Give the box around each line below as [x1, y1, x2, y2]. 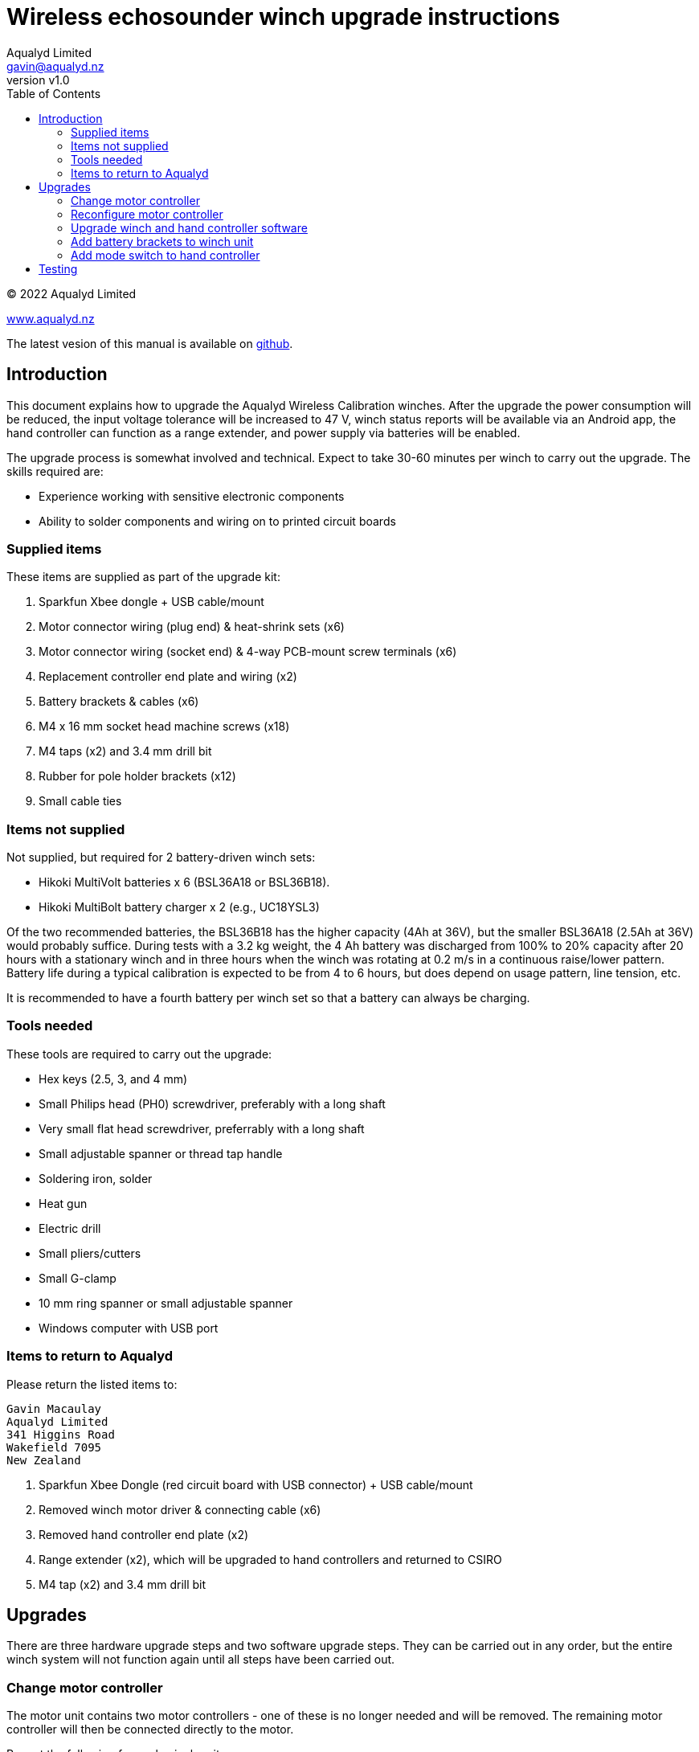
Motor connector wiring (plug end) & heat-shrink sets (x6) [39, 620, 345, 634]
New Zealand [6, 1453, 81, 1467]
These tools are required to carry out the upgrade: [6, 1046, 272, 1061]
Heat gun [39, 1196, 88, 1210]
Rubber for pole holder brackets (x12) [39, 769, 236, 784]
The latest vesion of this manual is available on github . [6, 336, 293, 350]
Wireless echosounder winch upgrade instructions [6, 3, 560, 31]
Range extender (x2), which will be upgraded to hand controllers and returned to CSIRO [39, 1552, 502, 1566]
